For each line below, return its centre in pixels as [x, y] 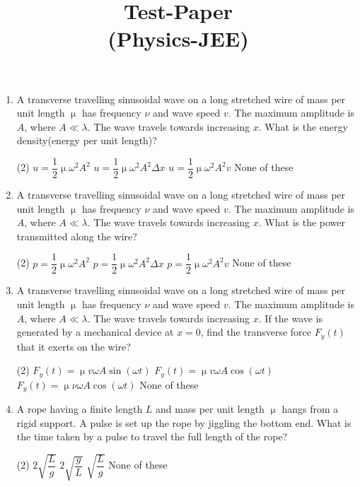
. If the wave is [291, 318]
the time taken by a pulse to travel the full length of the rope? [152, 436]
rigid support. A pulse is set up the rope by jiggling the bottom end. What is [184, 422]
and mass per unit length [210, 409]
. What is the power [302, 222]
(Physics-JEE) [178, 39]
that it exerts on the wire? [74, 346]
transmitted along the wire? [77, 236]
